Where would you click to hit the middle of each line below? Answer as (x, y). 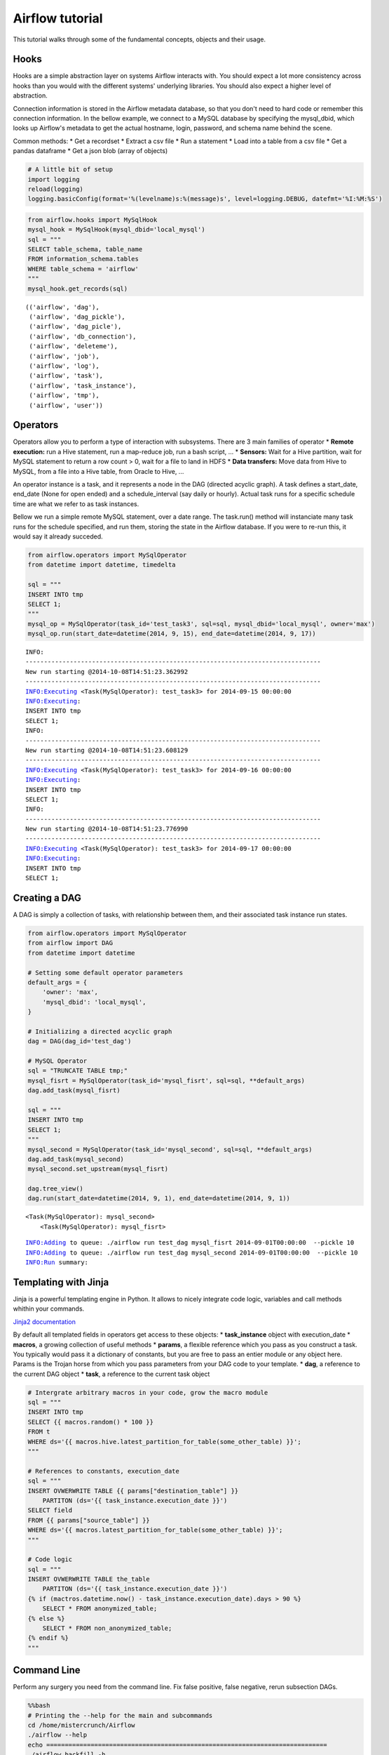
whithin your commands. (49, 1309)
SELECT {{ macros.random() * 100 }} (91, 1422)
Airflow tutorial (58, 18)
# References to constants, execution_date (104, 1471)
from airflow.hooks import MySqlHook (93, 220)
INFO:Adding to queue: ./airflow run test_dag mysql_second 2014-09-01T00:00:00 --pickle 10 (192, 1252)
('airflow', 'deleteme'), (74, 346)
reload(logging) (56, 189)
